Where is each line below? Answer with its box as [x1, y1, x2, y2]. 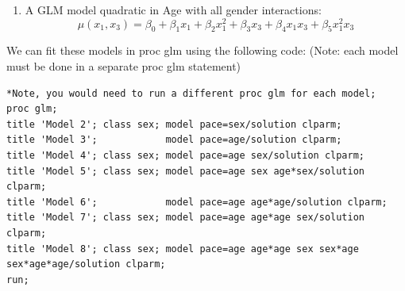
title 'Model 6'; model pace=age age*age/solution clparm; [6, 196, 388, 208]
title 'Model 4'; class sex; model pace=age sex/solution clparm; [6, 150, 365, 162]
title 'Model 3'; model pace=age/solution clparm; [6, 134, 342, 146]
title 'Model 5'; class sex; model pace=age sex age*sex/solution [6, 165, 365, 177]
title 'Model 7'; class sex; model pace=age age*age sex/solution [6, 212, 365, 224]
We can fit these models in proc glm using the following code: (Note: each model [6, 42, 399, 59]
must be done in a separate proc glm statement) [6, 58, 241, 75]
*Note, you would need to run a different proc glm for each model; [6, 87, 376, 99]
